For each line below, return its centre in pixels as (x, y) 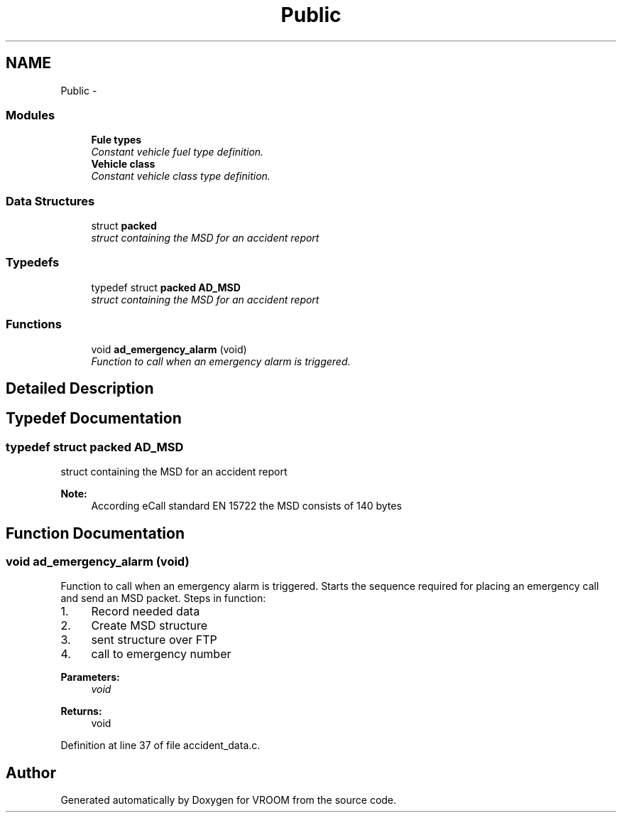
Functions (34, 324)
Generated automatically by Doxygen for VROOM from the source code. (229, 800)
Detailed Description (80, 389)
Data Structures (50, 201)
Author (31, 773)
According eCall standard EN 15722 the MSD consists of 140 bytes (246, 506)
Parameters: (90, 677)
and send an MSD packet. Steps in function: (163, 598)
